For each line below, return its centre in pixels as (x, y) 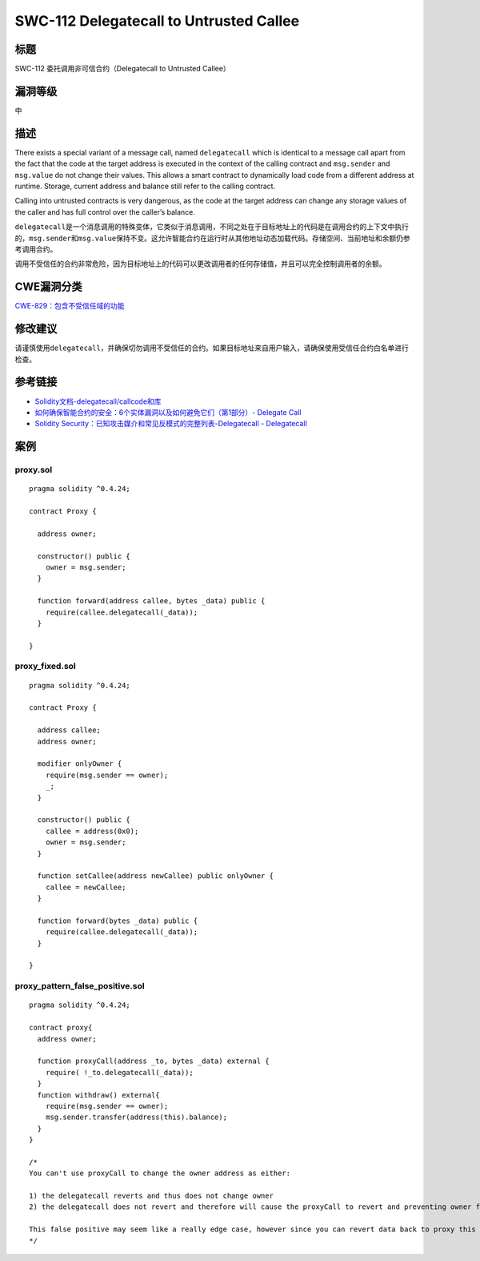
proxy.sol (34, 470)
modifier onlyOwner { (80, 764)
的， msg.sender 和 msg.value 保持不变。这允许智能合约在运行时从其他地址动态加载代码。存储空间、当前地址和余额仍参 (213, 238)
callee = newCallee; (86, 887)
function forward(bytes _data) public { (118, 921)
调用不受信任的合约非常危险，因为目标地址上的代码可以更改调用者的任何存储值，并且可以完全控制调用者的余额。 (200, 264)
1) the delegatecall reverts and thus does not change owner (151, 1196)
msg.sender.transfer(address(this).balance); (136, 1117)
